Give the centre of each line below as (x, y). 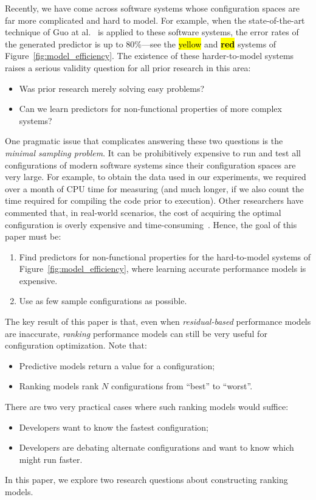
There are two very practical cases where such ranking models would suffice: (147, 407)
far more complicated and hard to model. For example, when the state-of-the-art (155, 20)
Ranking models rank (59, 386)
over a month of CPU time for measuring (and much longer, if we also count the (155, 188)
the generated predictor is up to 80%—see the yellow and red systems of (141, 43)
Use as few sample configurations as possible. (103, 301)
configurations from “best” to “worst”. (182, 386)
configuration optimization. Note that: (76, 345)
